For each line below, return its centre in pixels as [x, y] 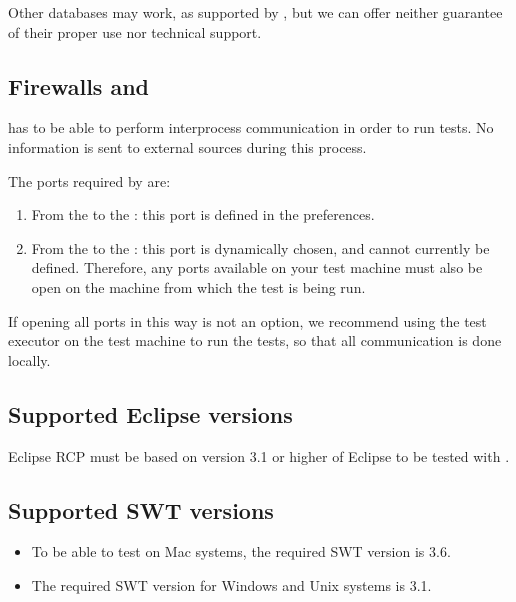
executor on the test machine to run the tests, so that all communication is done [255, 340]
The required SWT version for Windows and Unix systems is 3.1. [231, 584]
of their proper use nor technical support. [135, 31]
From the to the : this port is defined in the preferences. [203, 214]
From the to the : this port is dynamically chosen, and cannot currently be [260, 247]
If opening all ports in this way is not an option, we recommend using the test [247, 320]
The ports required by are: [89, 180]
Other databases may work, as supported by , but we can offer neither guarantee [255, 12]
